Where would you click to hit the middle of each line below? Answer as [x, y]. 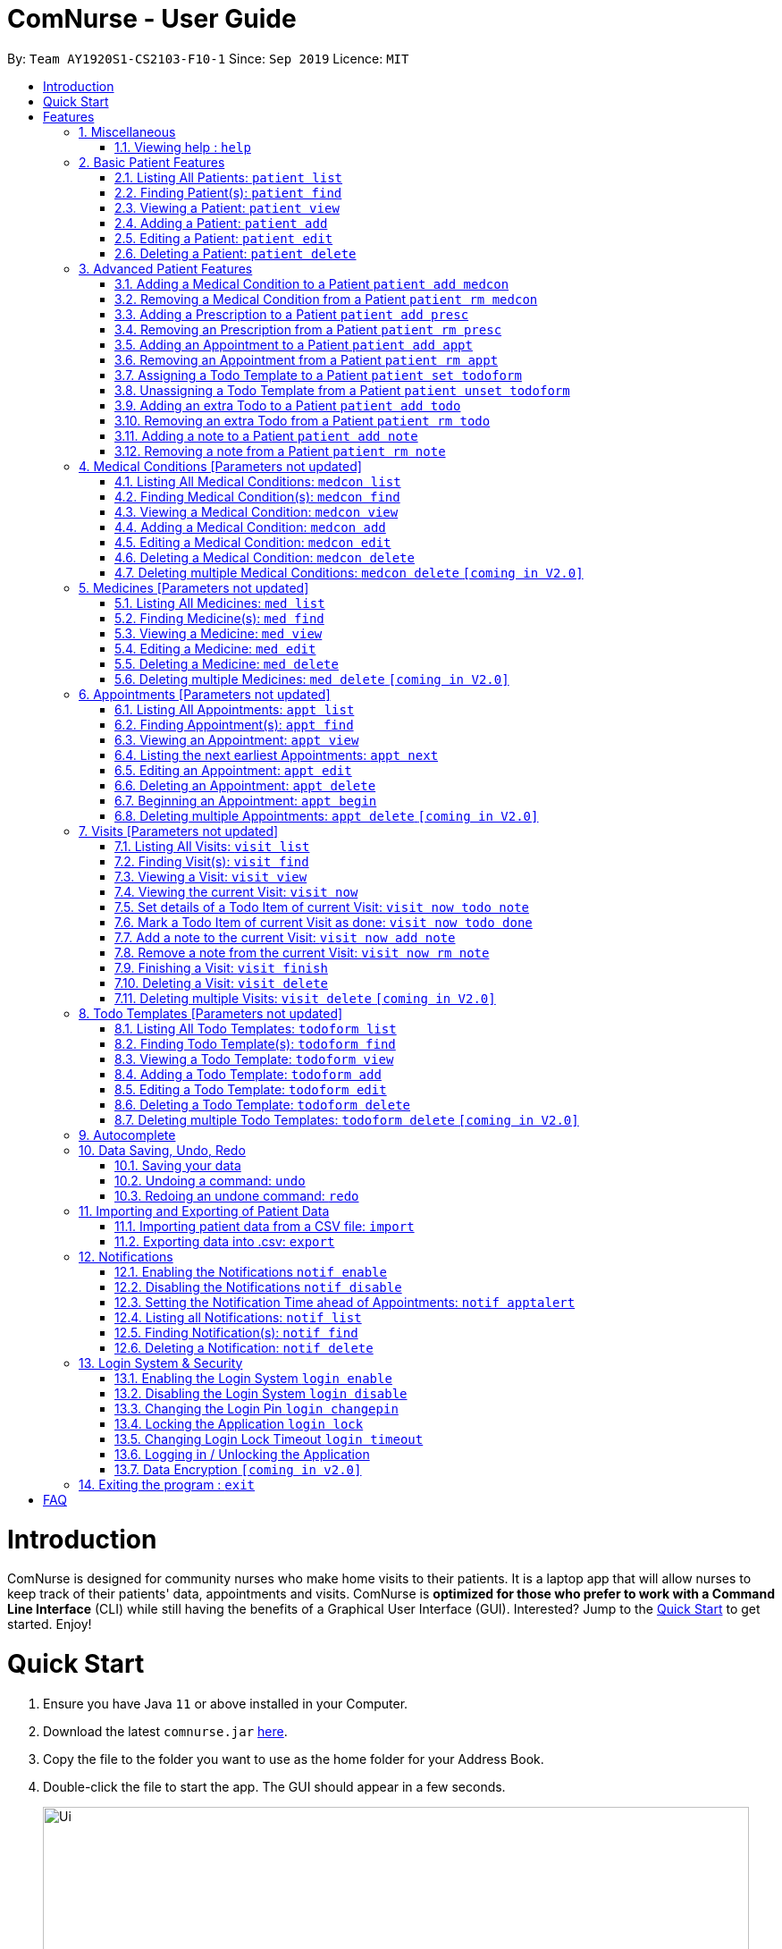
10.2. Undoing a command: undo [210, 1180]
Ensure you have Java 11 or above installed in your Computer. [226, 1703]
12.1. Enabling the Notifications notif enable [251, 1271]
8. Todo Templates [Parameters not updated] [211, 1013]
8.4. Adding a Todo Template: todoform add [248, 1074]
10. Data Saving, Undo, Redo [162, 1150]
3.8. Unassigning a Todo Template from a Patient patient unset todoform [342, 390]
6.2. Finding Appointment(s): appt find [234, 724]
